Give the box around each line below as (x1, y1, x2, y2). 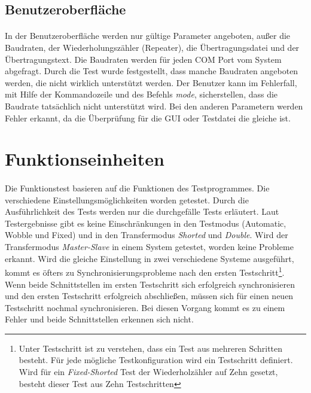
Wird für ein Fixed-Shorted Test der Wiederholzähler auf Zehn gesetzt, (19, 365, 278, 378)
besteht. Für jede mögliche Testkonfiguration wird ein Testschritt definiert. (19, 354, 293, 366)
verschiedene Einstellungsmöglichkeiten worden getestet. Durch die (5, 193, 249, 206)
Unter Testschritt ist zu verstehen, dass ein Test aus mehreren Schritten (19, 342, 283, 354)
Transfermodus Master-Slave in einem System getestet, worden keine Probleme (5, 240, 294, 253)
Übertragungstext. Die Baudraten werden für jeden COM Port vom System (5, 53, 282, 65)
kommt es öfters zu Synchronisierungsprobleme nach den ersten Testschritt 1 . (5, 264, 285, 278)
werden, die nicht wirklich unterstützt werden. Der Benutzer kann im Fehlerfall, (5, 76, 297, 89)
